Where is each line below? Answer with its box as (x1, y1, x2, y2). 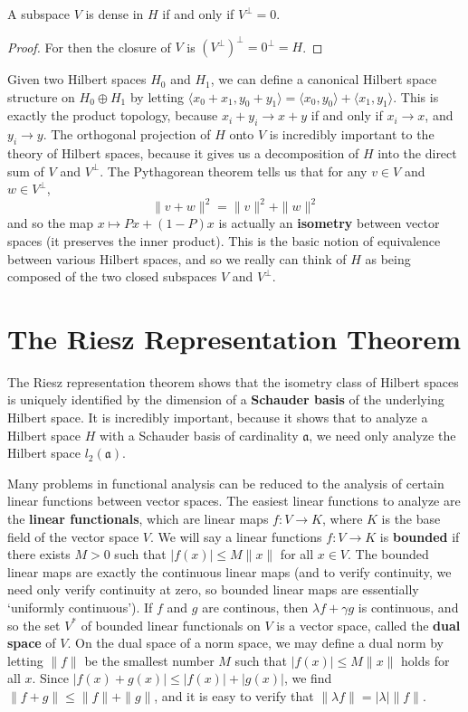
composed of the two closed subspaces (7, 267, 217, 286)
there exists (7, 545, 71, 564)
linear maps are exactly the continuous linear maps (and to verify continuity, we (7, 562, 452, 581)
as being (365, 249, 411, 268)
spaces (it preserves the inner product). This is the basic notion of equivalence (7, 231, 441, 250)
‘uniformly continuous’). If (7, 597, 153, 616)
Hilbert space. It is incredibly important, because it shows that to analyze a (7, 408, 428, 427)
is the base (381, 509, 441, 528)
